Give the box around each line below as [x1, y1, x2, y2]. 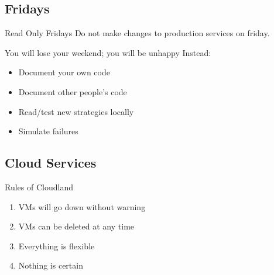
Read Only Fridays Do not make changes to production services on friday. [5, 27, 270, 39]
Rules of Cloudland [5, 180, 73, 193]
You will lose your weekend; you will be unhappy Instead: [5, 46, 211, 58]
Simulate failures [18, 125, 78, 137]
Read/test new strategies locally [18, 105, 134, 117]
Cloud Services [5, 154, 97, 172]
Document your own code [18, 66, 110, 78]
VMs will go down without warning [18, 200, 146, 213]
